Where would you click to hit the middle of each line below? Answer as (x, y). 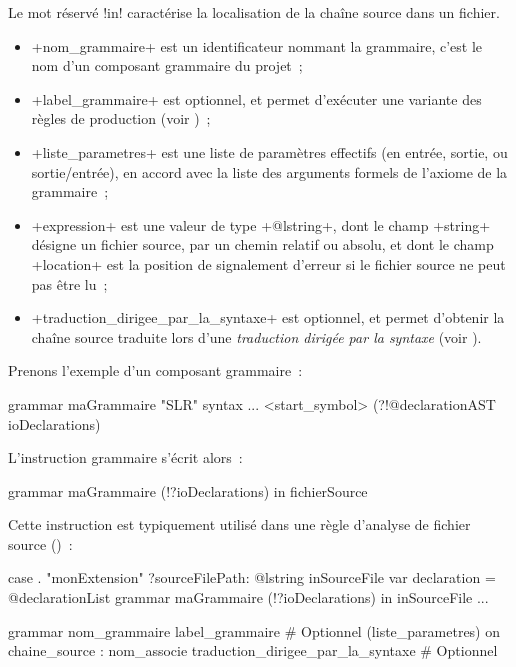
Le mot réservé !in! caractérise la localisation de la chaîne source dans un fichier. (254, 12)
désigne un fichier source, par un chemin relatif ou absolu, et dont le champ (262, 244)
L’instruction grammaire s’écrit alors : (125, 457)
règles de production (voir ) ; (121, 118)
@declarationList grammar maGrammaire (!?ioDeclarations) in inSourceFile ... (248, 597)
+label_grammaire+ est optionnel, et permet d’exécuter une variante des (256, 98)
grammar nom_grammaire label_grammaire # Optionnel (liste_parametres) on (254, 630)
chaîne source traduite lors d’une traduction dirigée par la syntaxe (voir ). (256, 336)
